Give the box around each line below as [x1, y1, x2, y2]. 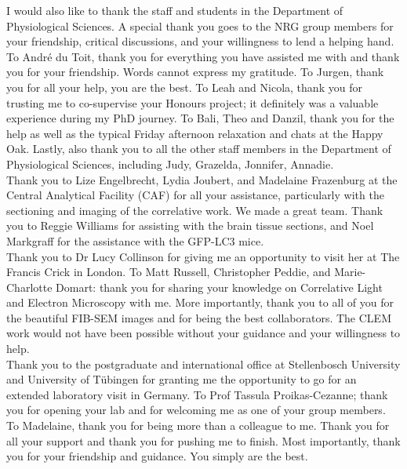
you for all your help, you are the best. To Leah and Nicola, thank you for [6, 78, 362, 95]
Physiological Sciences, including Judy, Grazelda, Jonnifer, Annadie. [6, 155, 334, 172]
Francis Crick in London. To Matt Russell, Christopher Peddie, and [6, 264, 331, 280]
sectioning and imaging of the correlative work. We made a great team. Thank [6, 202, 383, 218]
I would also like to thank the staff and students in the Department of [6, 2, 343, 18]
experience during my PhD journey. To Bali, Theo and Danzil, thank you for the [6, 110, 394, 126]
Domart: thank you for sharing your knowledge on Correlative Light [56, 278, 383, 295]
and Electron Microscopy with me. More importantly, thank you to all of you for [6, 294, 394, 311]
